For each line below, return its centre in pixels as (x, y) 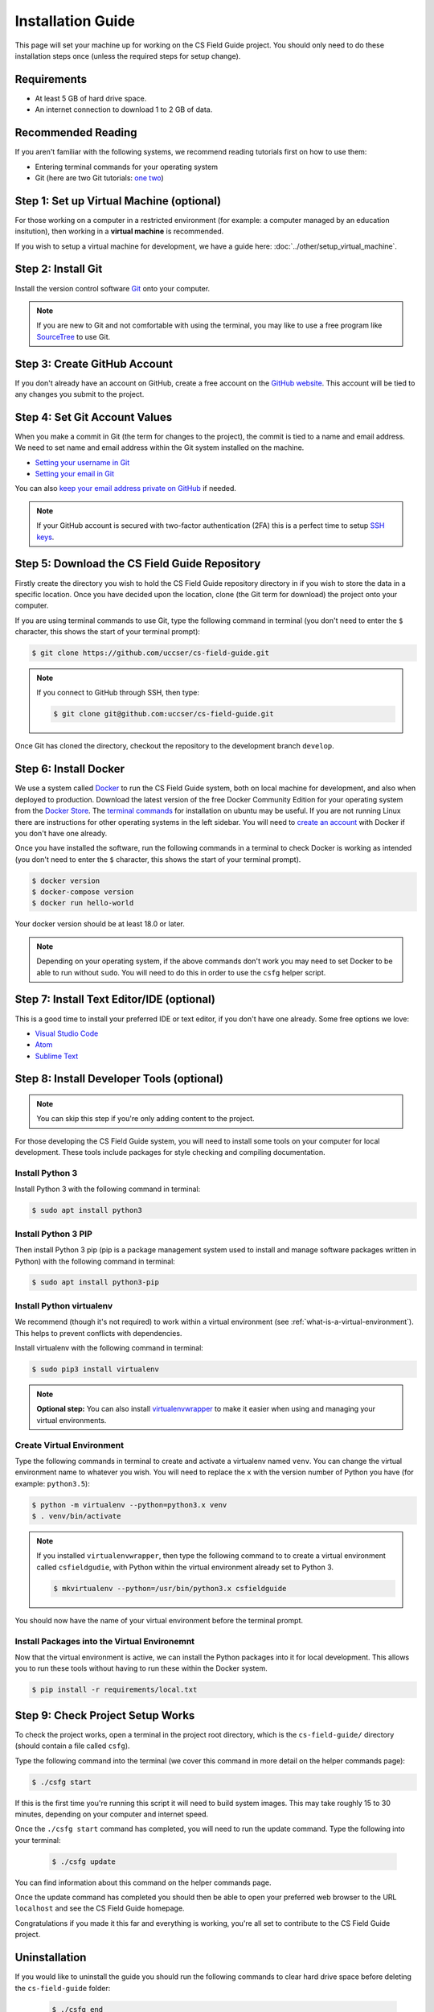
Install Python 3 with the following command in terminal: (108, 1189)
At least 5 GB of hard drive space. (91, 98)
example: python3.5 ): (52, 1483)
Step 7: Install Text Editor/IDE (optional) (115, 999)
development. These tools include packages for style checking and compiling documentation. (170, 1152)
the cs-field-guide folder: (63, 1988)
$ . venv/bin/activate (76, 1516)
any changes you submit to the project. (80, 394)
